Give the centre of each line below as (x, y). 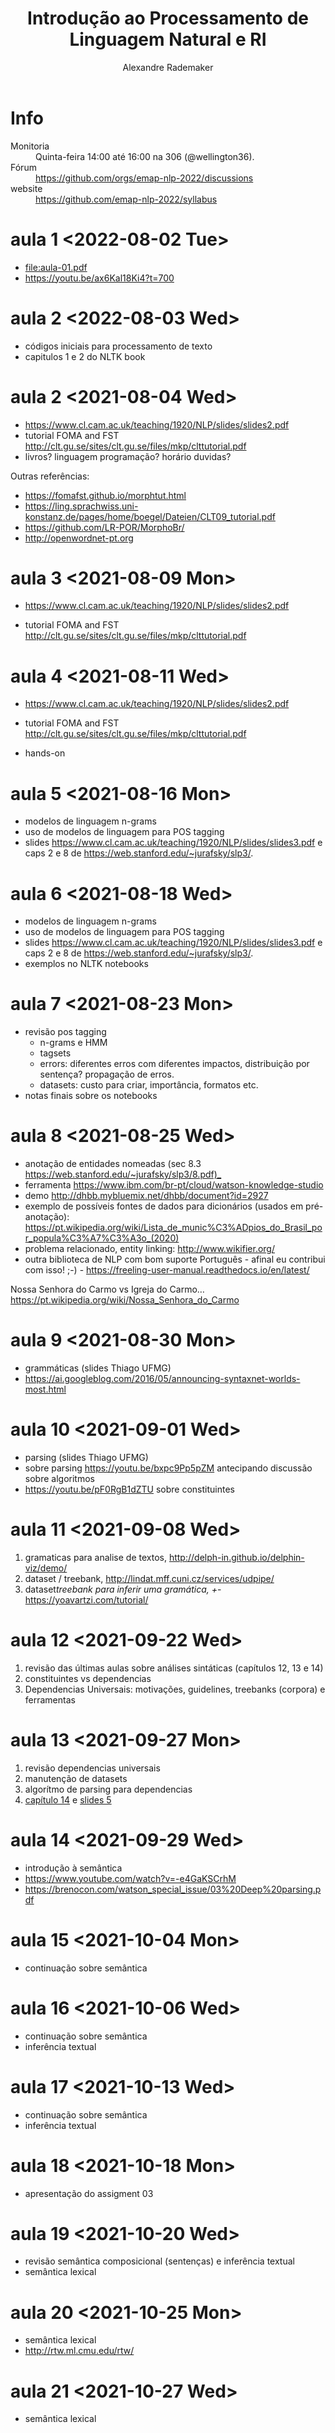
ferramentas (50, 1699)
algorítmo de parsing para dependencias (108, 1789)
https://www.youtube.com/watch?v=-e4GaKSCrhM (130, 1878)
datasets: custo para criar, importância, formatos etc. (149, 1085)
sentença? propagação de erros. (107, 1074)
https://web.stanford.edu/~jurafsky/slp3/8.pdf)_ (123, 1174)
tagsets (55, 1053)
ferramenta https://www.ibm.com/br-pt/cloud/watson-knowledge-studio (174, 1185)
